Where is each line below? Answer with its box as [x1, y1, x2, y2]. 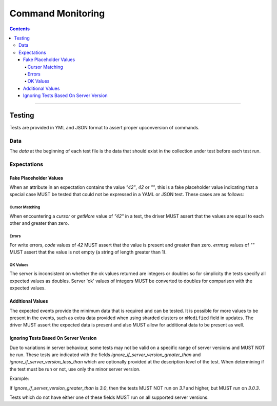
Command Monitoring [9, 8, 105, 19]
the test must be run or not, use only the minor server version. [9, 366, 141, 372]
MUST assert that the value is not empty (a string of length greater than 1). [9, 249, 167, 255]
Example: [9, 375, 29, 382]
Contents [9, 26, 30, 32]
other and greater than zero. [9, 220, 69, 226]
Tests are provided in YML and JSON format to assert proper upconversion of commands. [9, 124, 200, 130]
